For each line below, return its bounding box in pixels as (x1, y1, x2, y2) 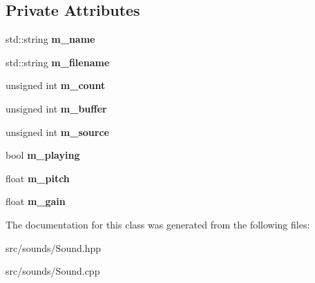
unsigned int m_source (6, 124, 109, 139)
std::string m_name (6, 32, 95, 46)
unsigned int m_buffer (6, 101, 107, 115)
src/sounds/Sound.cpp (6, 264, 100, 278)
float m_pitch (6, 170, 70, 185)
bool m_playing (6, 148, 80, 162)
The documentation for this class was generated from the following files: (6, 217, 310, 231)
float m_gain (6, 194, 66, 208)
